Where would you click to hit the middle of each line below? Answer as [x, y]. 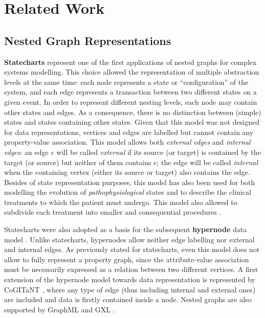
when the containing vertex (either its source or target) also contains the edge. [127, 172]
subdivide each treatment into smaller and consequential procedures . [113, 212]
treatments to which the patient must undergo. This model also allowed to [121, 202]
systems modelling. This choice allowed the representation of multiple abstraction [132, 72]
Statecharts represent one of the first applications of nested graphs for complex [130, 62]
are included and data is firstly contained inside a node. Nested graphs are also [128, 299]
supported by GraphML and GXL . [60, 309]
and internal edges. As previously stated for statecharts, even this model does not [132, 249]
